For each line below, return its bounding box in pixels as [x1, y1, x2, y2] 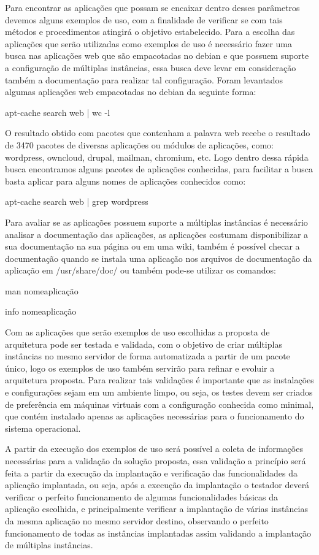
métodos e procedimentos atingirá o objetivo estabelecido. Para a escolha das [5, 25, 295, 38]
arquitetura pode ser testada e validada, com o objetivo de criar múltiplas [5, 337, 282, 350]
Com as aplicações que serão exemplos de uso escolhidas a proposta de [5, 326, 270, 339]
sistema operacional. [5, 421, 81, 434]
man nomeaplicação [5, 284, 79, 297]
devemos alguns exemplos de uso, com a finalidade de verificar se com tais [5, 13, 283, 26]
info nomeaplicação [5, 305, 77, 318]
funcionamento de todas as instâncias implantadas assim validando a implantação [5, 526, 312, 539]
